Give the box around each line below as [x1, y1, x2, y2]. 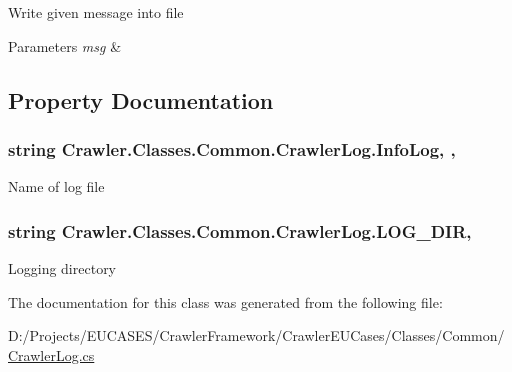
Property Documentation [8, 84, 274, 115]
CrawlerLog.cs [8, 344, 95, 365]
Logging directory [8, 258, 117, 278]
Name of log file [8, 176, 105, 197]
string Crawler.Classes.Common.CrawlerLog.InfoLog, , [8, 136, 456, 161]
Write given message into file [8, 2, 184, 22]
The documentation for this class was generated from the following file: [8, 291, 443, 312]
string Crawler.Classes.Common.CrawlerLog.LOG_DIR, [8, 218, 472, 243]
